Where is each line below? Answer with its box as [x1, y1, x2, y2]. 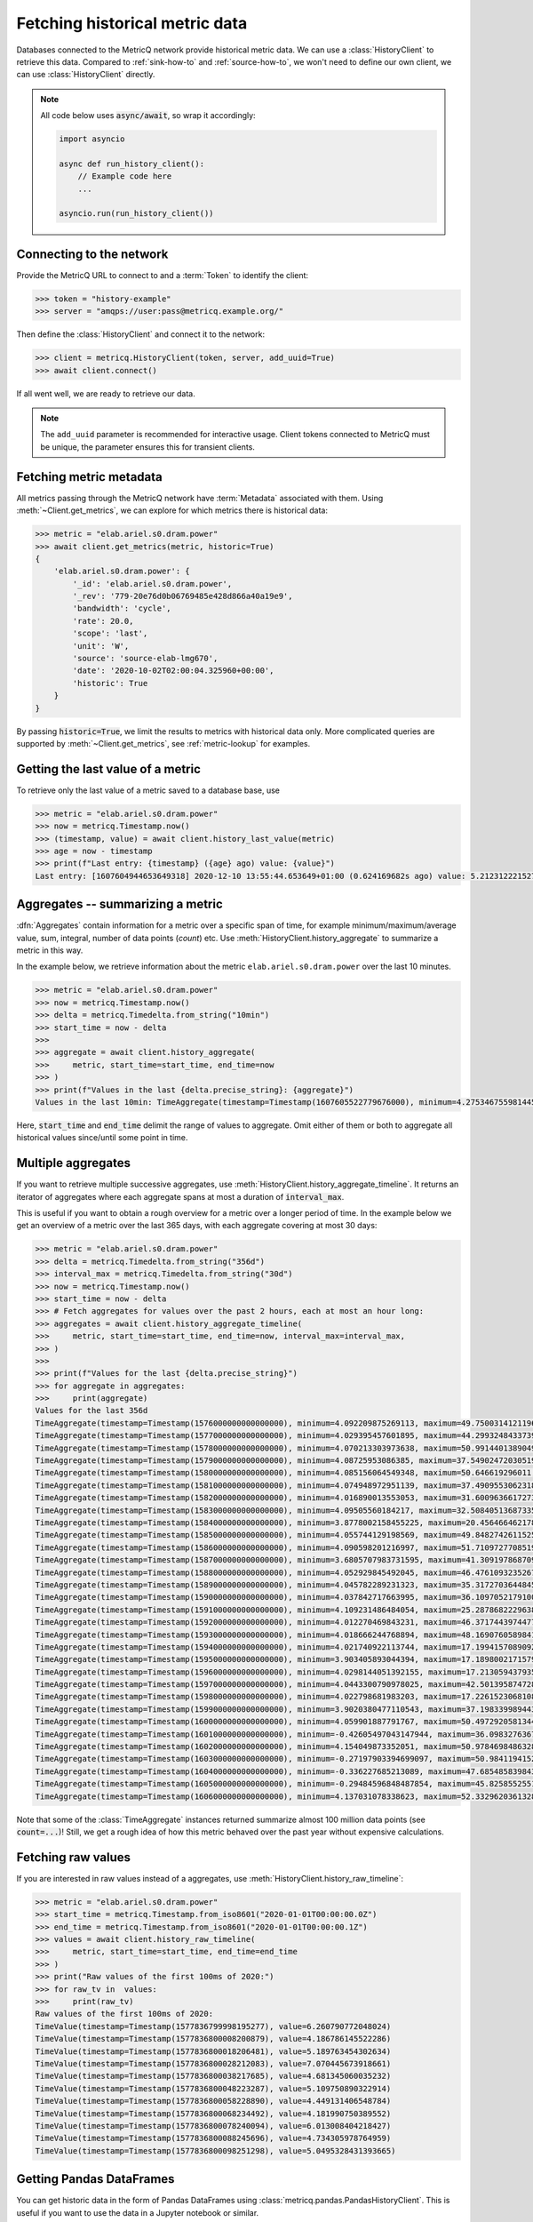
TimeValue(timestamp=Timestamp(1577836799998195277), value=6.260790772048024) [35, 2021, 392, 2031]
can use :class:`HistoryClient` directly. [16, 69, 155, 80]
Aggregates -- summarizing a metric [16, 897, 224, 912]
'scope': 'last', [72, 628, 148, 639]
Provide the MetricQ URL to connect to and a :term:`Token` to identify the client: [16, 269, 309, 280]
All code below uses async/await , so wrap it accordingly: [40, 110, 257, 121]
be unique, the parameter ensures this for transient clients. [40, 441, 255, 452]
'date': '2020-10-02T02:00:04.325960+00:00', [72, 666, 274, 675]
